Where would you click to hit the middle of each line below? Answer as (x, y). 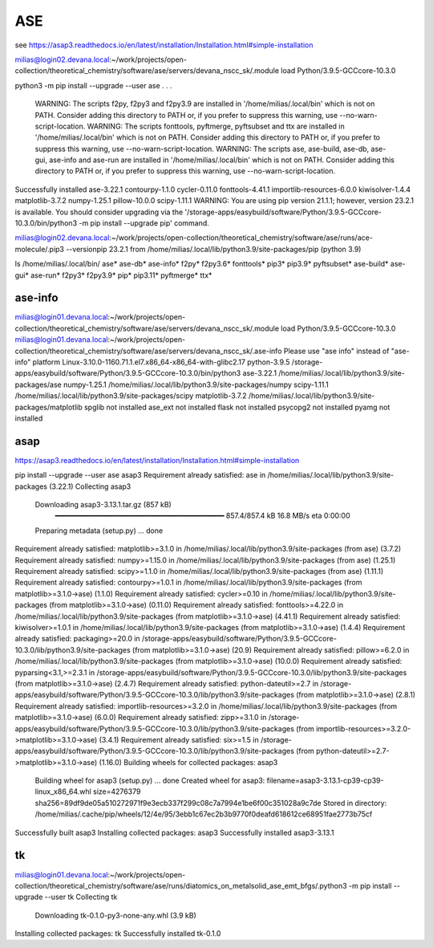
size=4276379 (117, 791)
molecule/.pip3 (39, 249)
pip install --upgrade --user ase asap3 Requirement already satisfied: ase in (140, 475)
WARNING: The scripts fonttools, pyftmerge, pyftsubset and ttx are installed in (216, 126)
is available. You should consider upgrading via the (99, 212)
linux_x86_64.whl (63, 791)
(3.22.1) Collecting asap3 (90, 486)
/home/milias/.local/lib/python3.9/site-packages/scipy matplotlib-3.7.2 (131, 396)
